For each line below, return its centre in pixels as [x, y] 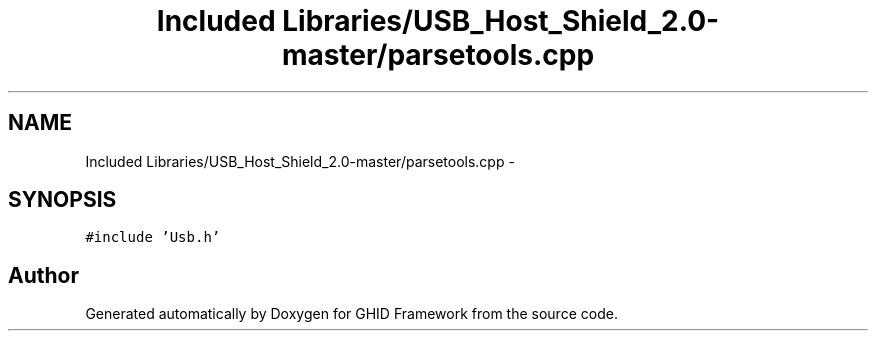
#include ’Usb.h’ [153, 237]
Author [43, 275]
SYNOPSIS [62, 200]
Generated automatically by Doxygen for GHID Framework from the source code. [351, 314]
